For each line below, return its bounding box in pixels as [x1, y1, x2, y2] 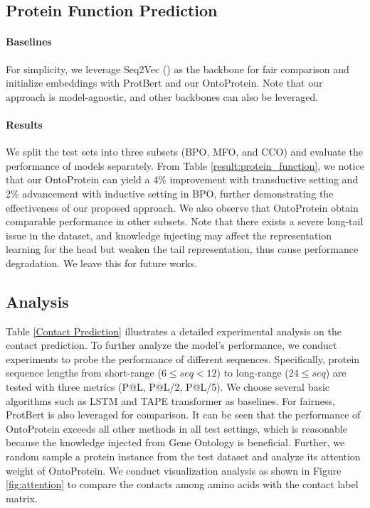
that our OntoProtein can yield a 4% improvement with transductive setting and [6, 172, 359, 187]
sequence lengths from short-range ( [6, 365, 162, 380]
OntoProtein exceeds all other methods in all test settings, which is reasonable [6, 421, 347, 436]
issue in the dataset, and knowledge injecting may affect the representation [6, 227, 332, 242]
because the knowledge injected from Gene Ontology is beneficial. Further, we [6, 435, 345, 450]
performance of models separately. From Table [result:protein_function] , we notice [6, 158, 364, 173]
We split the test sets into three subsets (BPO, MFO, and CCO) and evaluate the [6, 144, 364, 159]
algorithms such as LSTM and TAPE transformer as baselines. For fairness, [6, 393, 335, 408]
